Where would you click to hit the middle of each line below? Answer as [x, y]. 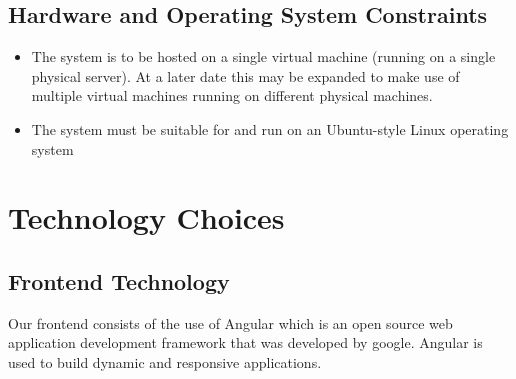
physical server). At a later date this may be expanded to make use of [245, 75]
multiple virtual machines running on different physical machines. [232, 95]
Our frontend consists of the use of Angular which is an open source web [230, 322]
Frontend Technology [119, 280]
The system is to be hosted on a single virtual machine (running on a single [263, 56]
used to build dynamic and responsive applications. [165, 361]
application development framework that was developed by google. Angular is [245, 342]
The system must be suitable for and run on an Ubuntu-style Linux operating [270, 128]
